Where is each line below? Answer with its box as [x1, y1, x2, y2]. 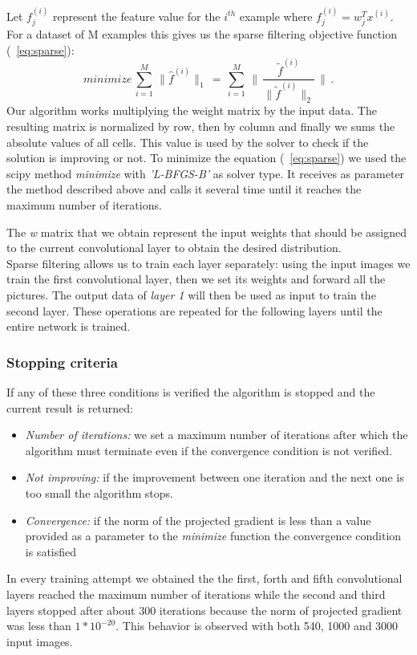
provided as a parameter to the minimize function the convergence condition [25, 527, 402, 544]
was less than [6, 617, 71, 634]
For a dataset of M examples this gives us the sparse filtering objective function [6, 26, 397, 43]
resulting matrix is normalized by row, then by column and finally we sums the [6, 118, 395, 135]
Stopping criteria [6, 352, 118, 372]
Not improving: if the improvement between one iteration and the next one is [25, 469, 404, 486]
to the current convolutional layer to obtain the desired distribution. [6, 239, 342, 256]
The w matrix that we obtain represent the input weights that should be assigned [6, 223, 407, 240]
